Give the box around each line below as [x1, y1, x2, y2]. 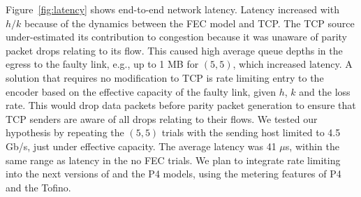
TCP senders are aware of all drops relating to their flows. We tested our [6, 111, 318, 126]
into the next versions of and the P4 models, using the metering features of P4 [6, 166, 341, 181]
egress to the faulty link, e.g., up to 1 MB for [6, 57, 199, 71]
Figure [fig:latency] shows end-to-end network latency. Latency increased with [6, 2, 339, 16]
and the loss [299, 84, 351, 98]
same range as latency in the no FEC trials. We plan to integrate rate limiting [6, 152, 341, 167]
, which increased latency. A [233, 57, 353, 71]
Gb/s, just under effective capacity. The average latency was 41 [6, 138, 277, 153]
